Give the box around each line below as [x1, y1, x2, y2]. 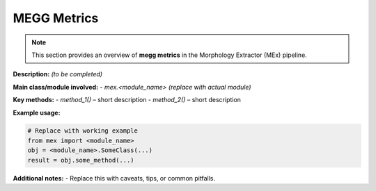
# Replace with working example [27, 127, 139, 135]
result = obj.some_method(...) [27, 156, 135, 164]
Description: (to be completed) [13, 70, 103, 78]
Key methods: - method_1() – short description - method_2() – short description [13, 96, 242, 104]
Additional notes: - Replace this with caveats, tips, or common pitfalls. [13, 174, 216, 182]
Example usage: [13, 108, 61, 117]
